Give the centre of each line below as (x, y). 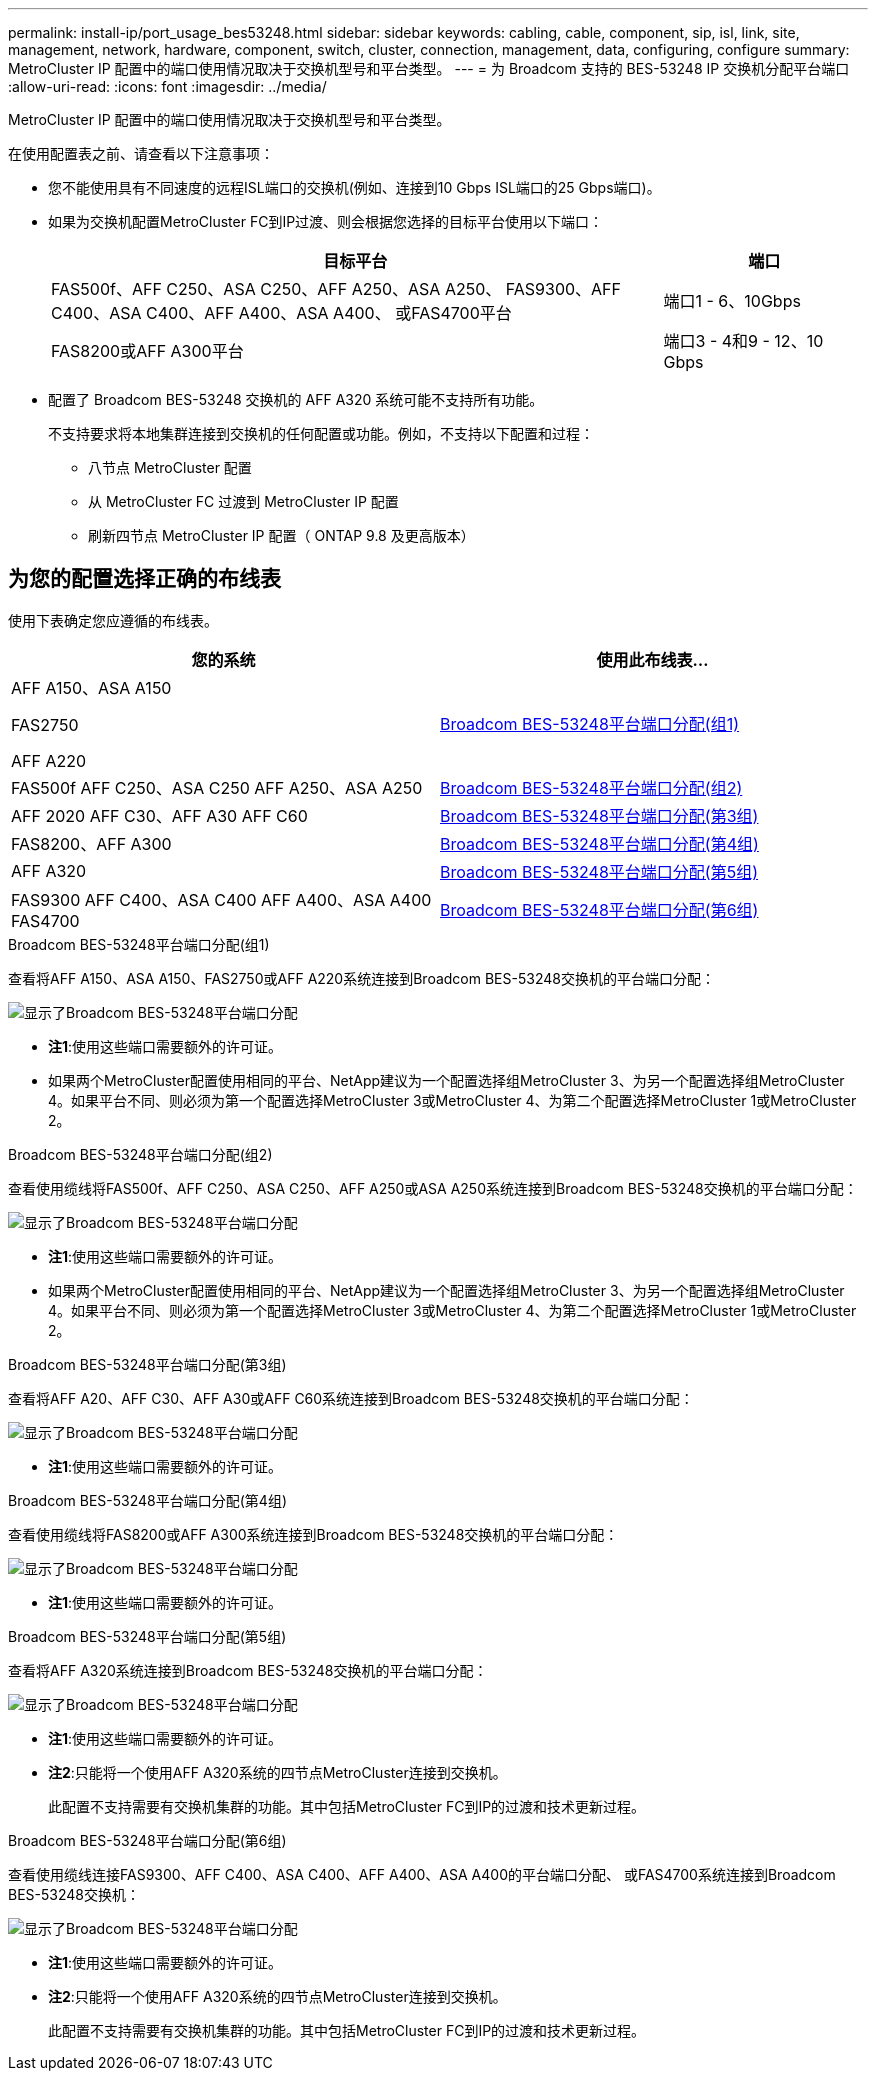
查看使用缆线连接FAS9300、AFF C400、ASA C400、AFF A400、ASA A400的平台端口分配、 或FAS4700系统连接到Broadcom (422, 1874)
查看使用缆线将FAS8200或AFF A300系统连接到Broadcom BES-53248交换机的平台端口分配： (313, 1534)
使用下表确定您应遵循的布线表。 (113, 620)
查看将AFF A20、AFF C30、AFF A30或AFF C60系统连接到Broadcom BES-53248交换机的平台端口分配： (351, 1398)
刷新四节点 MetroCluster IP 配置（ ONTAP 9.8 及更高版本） (281, 535)
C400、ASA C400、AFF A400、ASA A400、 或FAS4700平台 (281, 313)
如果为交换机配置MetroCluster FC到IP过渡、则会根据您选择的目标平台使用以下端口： (326, 221)
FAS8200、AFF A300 (91, 843)
